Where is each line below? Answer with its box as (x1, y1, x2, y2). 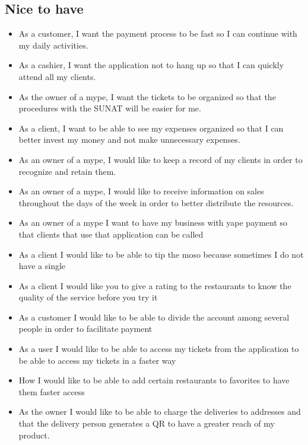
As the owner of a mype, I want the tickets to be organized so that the (18, 90, 276, 103)
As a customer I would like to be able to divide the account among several (18, 310, 290, 323)
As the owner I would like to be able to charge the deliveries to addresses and (18, 405, 301, 418)
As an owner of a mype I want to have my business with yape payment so (18, 216, 288, 229)
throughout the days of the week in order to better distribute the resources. (18, 196, 294, 209)
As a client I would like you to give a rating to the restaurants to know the (18, 279, 291, 292)
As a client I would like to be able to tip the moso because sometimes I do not (18, 248, 304, 260)
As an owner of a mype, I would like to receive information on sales (18, 185, 264, 197)
